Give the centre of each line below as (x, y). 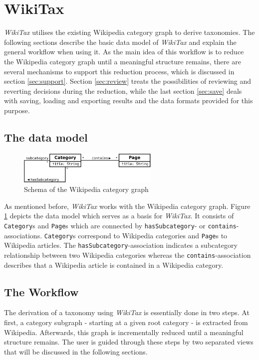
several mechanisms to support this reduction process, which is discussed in (119, 71)
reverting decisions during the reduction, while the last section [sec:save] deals (123, 90)
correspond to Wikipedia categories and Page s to (153, 235)
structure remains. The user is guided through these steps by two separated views (129, 342)
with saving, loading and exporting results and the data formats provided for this (129, 100)
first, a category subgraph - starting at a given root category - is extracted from (126, 322)
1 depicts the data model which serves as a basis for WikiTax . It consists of (119, 216)
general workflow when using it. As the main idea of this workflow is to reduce (124, 52)
